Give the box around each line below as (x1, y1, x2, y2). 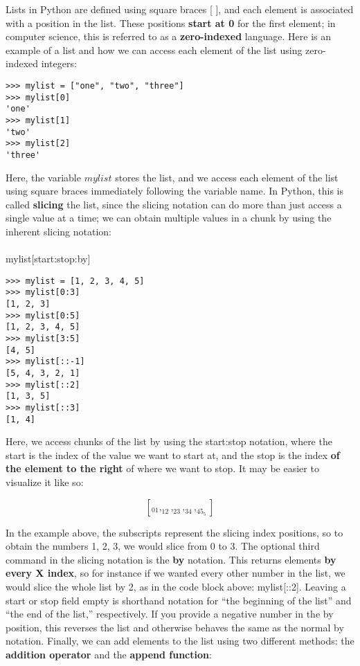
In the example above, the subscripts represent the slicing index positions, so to (6, 525, 343, 539)
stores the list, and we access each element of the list (115, 170, 339, 184)
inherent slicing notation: (6, 224, 111, 238)
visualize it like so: (6, 475, 84, 489)
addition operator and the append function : (6, 647, 212, 661)
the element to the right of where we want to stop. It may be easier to (6, 461, 319, 476)
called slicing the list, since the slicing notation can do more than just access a (6, 197, 342, 211)
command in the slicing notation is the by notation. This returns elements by (6, 552, 336, 566)
